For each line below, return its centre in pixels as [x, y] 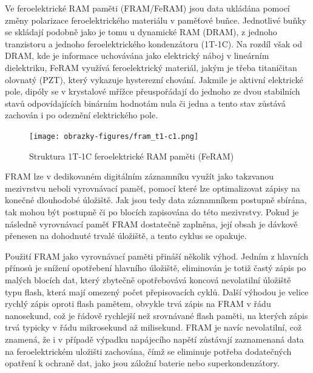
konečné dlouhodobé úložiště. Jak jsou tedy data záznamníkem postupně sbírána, [156, 200]
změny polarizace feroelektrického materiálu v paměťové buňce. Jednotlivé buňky [156, 20]
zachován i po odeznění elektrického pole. [82, 115]
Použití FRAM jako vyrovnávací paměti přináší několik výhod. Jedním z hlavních [157, 256]
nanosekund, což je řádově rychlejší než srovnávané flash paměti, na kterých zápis [156, 315]
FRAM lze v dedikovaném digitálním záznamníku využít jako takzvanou [139, 176]
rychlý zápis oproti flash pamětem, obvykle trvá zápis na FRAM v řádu [138, 304]
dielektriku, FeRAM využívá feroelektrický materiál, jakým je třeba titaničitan [151, 67]
